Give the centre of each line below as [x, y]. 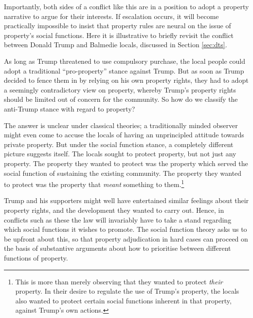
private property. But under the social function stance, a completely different [119, 144]
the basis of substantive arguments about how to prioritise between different [117, 248]
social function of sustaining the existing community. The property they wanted [123, 173]
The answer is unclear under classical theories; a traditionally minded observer [121, 125]
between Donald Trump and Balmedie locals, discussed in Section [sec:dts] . [116, 45]
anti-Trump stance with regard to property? [70, 108]
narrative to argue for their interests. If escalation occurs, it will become [111, 16]
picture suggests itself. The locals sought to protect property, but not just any [120, 154]
